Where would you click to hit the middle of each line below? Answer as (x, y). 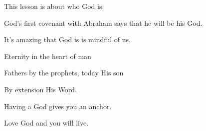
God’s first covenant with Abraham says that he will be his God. (103, 23)
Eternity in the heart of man (48, 56)
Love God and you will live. (46, 123)
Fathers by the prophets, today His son (64, 73)
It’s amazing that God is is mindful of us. (67, 39)
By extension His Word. (40, 89)
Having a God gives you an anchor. (58, 106)
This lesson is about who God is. (54, 6)
